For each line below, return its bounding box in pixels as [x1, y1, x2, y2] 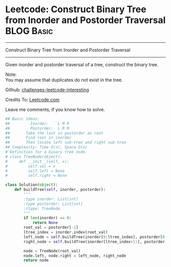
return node [23, 258, 49, 263]
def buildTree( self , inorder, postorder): [14, 187, 106, 192]
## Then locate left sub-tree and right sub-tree [5, 140, 126, 145]
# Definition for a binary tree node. [5, 149, 88, 155]
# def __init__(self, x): [5, 159, 70, 164]
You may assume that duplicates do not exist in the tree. [5, 76, 123, 83]
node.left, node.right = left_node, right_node [23, 253, 126, 258]
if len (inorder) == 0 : [23, 216, 72, 221]
